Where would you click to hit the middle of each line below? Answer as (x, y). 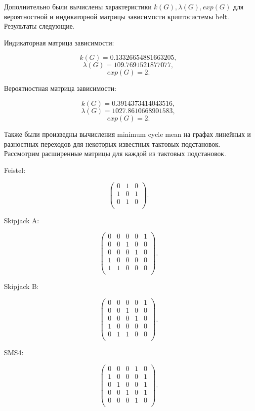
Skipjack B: (21, 286)
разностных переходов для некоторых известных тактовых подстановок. (112, 144)
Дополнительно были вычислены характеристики (78, 6)
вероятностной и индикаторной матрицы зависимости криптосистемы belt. (117, 16)
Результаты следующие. (39, 26)
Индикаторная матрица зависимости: (59, 42)
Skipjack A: (21, 220)
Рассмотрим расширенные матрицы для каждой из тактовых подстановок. (115, 153)
